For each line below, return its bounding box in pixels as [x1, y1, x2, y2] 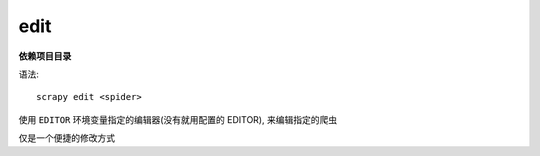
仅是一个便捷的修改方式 [18, 132, 115, 144]
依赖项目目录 [18, 50, 72, 62]
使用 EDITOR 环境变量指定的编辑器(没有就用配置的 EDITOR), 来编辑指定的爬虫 [18, 113, 338, 125]
